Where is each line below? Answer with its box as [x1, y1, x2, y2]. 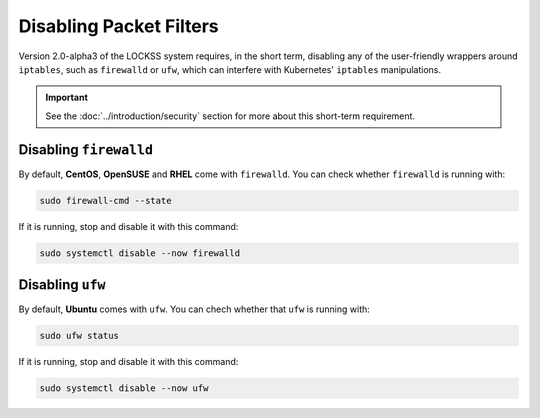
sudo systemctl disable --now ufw [39, 383, 209, 394]
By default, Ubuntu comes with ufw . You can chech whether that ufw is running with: [18, 303, 370, 315]
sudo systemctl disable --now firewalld [39, 247, 240, 259]
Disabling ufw [18, 276, 106, 293]
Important [45, 91, 89, 104]
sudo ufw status [39, 330, 120, 342]
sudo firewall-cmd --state [39, 195, 172, 206]
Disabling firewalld [18, 141, 154, 158]
